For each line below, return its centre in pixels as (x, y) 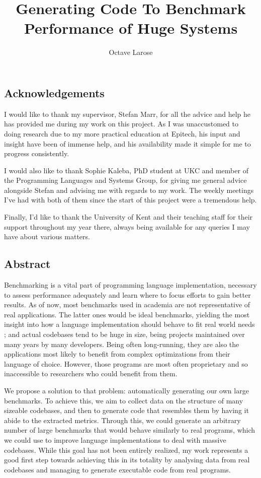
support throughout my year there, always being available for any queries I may (127, 226)
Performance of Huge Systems (131, 28)
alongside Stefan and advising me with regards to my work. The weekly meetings (129, 190)
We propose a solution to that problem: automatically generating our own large (126, 390)
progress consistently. (37, 153)
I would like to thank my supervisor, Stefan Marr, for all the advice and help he (127, 114)
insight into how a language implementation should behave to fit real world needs (129, 324)
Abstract (27, 264)
